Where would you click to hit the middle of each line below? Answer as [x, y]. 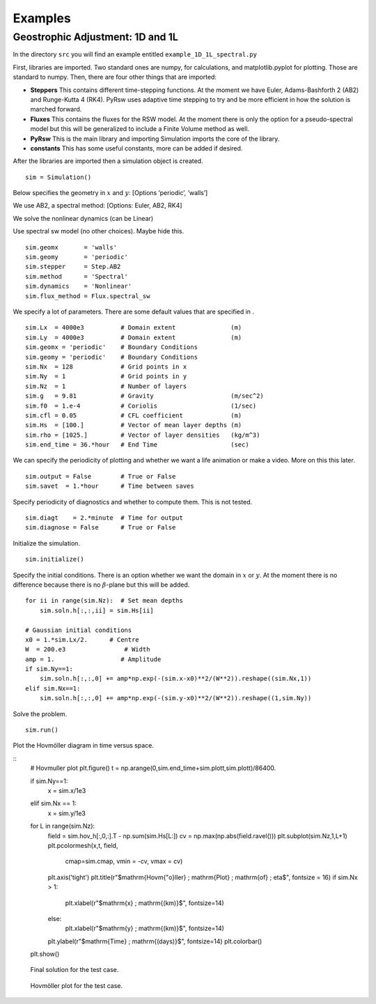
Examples [42, 18]
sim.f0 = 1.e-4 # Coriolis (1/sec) [141, 406]
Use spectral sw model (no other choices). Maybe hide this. [99, 231]
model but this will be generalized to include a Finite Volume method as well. [140, 129]
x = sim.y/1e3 [67, 813]
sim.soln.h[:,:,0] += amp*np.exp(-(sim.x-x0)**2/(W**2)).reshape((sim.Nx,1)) [175, 679]
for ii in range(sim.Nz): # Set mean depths [104, 601]
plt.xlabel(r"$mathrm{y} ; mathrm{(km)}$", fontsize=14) [144, 928]
